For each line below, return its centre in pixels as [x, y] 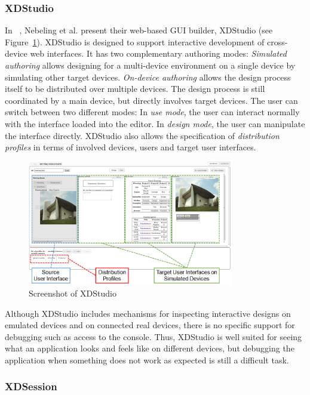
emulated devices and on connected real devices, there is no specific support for [150, 325]
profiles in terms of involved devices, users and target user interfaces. [131, 147]
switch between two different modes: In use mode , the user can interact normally [152, 112]
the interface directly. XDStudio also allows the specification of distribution [142, 135]
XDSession [31, 386]
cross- [277, 41]
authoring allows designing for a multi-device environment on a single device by [150, 65]
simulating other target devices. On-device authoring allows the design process [148, 77]
